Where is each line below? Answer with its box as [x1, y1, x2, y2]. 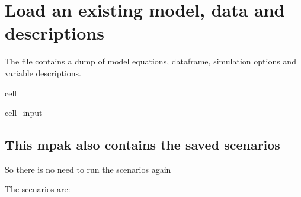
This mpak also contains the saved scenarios [5, 135, 280, 154]
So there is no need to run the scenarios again [5, 163, 171, 175]
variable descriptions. [5, 66, 81, 79]
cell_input [5, 106, 43, 119]
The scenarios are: [5, 183, 71, 195]
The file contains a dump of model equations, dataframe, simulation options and [5, 55, 296, 67]
